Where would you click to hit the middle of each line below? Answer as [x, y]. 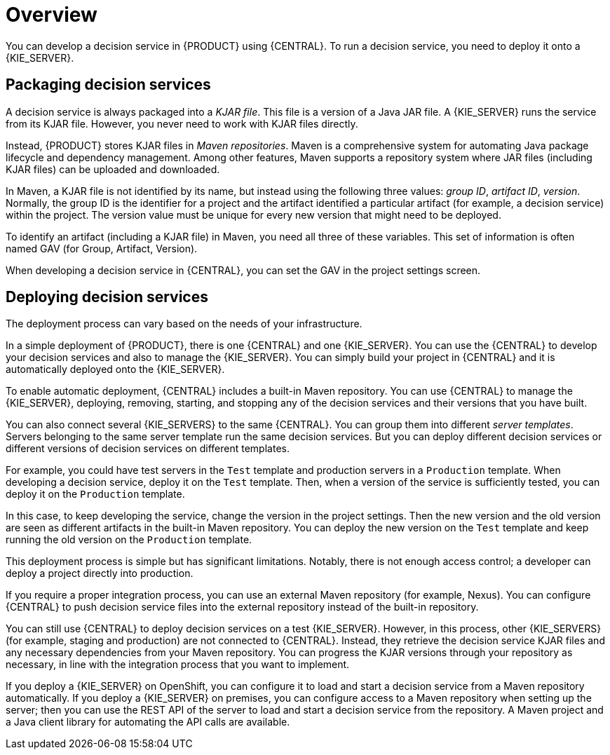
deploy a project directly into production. [100, 573]
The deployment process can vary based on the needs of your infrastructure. [184, 324]
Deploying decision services [107, 297]
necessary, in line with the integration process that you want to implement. [178, 665]
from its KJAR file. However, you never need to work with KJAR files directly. [182, 123]
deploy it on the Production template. [95, 494]
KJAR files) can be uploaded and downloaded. [113, 169]
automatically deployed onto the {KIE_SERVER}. [115, 369]
